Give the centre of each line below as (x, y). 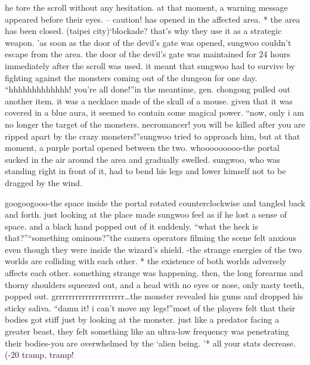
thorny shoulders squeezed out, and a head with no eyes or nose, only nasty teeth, (155, 284)
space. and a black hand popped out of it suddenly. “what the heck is (131, 226)
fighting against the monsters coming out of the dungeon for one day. (131, 77)
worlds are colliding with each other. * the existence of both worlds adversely (146, 261)
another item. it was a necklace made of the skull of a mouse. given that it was (149, 100)
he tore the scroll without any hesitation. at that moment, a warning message (146, 7)
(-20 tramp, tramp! (39, 355)
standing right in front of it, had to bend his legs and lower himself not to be (145, 171)
